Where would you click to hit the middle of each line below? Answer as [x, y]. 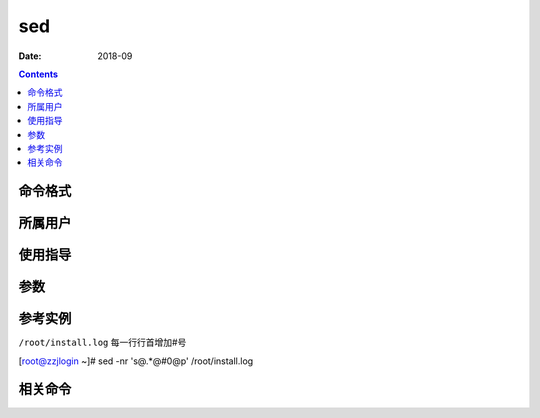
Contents [38, 74]
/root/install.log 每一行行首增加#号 [102, 342]
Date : [30, 56]
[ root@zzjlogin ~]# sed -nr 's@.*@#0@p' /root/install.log [136, 361]
